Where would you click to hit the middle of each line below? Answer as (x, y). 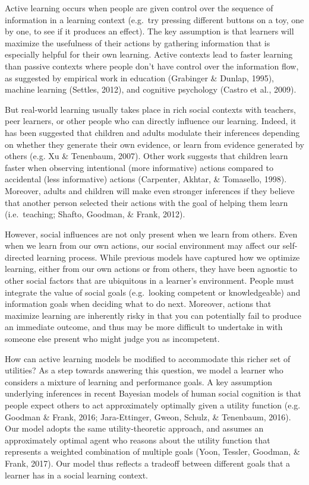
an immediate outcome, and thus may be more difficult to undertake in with (144, 327)
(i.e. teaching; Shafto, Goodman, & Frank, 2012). (95, 214)
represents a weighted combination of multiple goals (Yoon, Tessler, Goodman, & (152, 451)
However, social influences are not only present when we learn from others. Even (151, 234)
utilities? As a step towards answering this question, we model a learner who (144, 370)
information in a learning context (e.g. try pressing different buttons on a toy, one (154, 19)
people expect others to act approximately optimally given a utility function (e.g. (153, 405)
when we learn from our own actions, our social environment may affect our (143, 245)
